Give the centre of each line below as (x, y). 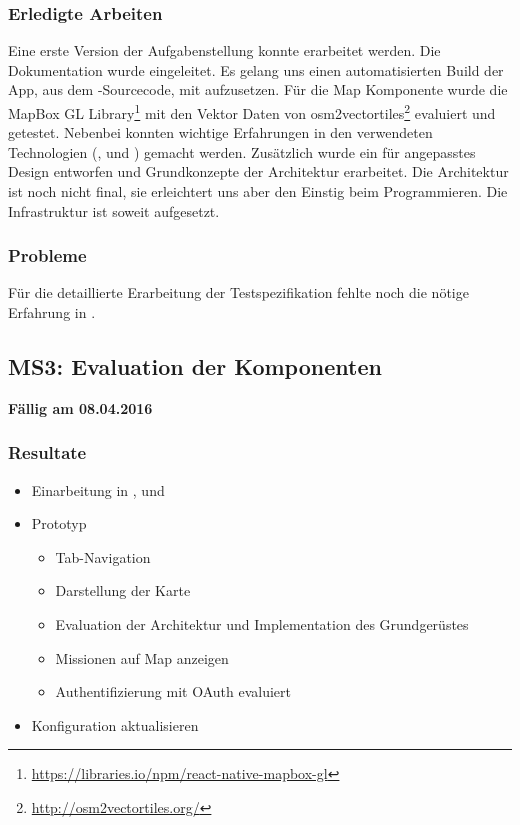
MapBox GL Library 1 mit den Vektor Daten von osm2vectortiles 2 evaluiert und (252, 111)
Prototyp (59, 523)
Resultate (47, 452)
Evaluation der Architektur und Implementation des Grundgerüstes (262, 624)
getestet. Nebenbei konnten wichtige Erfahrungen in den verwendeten (220, 132)
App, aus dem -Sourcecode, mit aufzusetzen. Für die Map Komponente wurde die (258, 89)
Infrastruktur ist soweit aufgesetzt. (114, 210)
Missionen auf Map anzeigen (142, 657)
